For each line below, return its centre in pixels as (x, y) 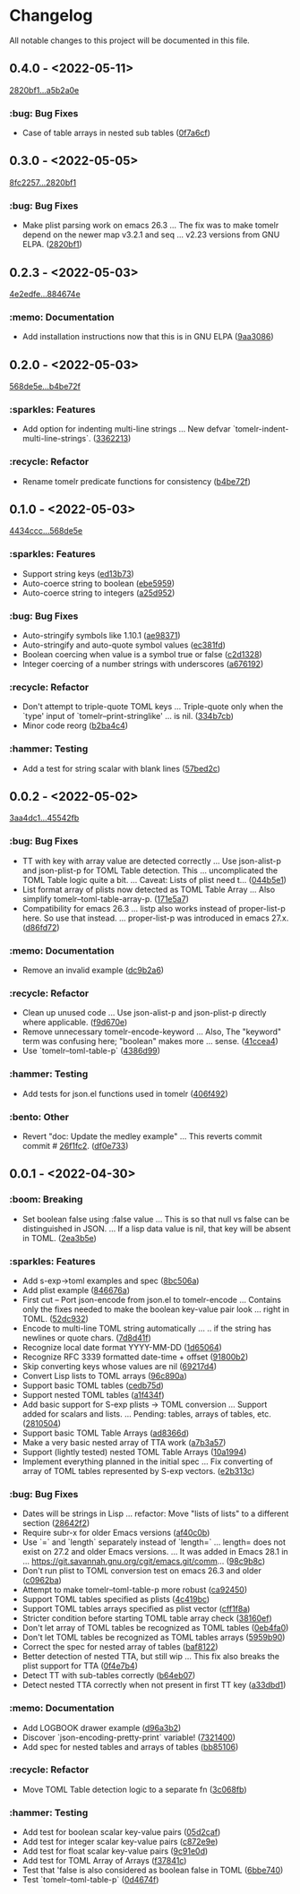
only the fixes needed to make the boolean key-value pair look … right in (155, 1309)
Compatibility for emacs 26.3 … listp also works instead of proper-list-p (154, 908)
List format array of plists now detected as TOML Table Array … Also (149, 889)
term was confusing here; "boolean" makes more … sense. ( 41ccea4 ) (150, 1041)
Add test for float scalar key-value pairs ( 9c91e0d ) (115, 1851)
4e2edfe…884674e (45, 294)
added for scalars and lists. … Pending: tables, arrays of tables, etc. (146, 1414)
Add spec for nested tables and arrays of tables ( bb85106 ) (130, 1746)
